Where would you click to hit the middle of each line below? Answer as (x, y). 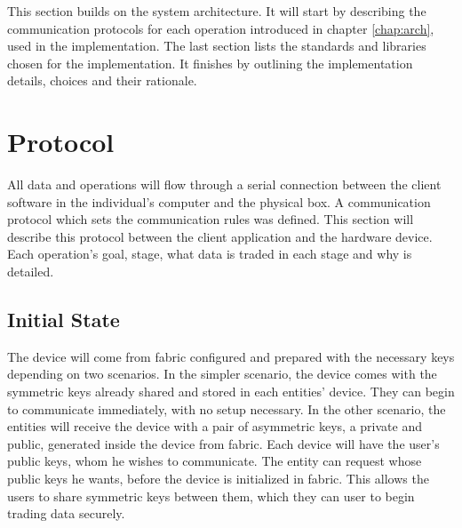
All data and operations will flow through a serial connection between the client (224, 184)
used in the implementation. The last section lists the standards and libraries (217, 46)
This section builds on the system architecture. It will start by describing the (217, 11)
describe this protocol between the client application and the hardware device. (220, 236)
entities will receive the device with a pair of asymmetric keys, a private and (215, 426)
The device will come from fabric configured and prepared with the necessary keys (231, 356)
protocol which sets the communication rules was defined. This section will (211, 219)
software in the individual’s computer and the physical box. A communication (219, 201)
